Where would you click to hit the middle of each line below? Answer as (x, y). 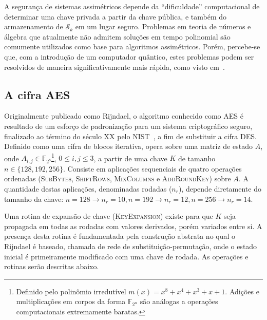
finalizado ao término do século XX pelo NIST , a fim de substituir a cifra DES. (130, 136)
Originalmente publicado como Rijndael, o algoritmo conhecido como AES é (124, 116)
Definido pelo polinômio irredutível (71, 291)
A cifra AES (37, 94)
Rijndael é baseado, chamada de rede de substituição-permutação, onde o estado (131, 246)
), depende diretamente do (220, 189)
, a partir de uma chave (130, 158)
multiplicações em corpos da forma (71, 301)
